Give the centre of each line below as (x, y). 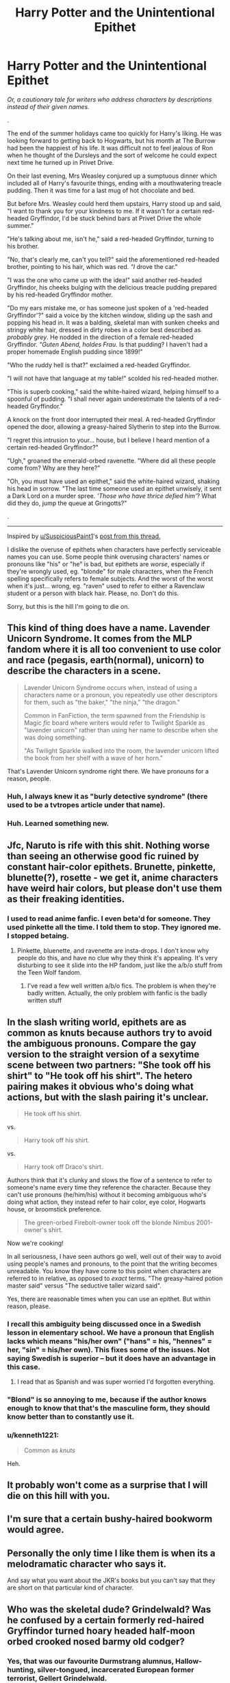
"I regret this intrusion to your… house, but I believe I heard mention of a (108, 440)
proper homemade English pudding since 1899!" (75, 351)
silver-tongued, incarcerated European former (116, 1669)
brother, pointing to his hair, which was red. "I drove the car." (92, 266)
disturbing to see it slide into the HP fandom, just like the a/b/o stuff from (119, 965)
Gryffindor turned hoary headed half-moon (101, 1630)
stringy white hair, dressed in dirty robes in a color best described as (104, 329)
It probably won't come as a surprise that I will (107, 1485)
